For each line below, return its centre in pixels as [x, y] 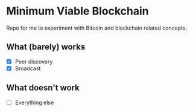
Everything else [34, 102]
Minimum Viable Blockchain [78, 11]
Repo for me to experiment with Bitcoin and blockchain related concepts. [97, 28]
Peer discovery [34, 61]
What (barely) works [46, 47]
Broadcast [28, 68]
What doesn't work [43, 88]
